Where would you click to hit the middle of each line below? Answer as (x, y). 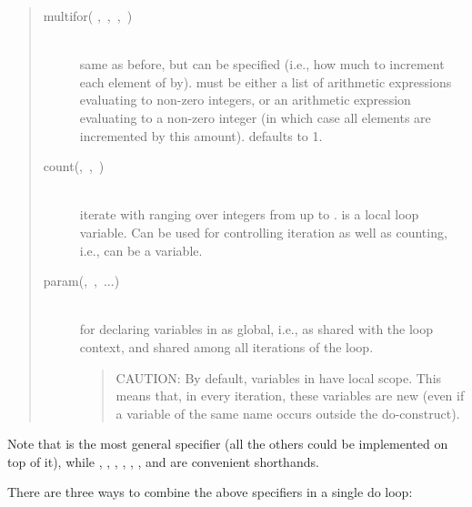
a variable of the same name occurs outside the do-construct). (288, 413)
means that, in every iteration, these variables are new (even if (290, 395)
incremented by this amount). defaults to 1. (201, 135)
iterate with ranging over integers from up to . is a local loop (249, 214)
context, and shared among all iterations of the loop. (226, 346)
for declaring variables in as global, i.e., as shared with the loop (256, 329)
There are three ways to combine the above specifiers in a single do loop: (210, 492)
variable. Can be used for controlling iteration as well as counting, (263, 232)
